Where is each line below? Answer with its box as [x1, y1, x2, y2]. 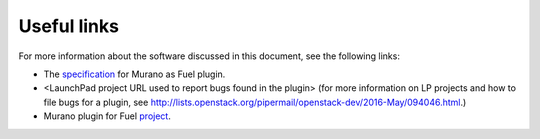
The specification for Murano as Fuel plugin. [43, 68, 226, 80]
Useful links [18, 15, 120, 37]
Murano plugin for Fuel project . [43, 110, 172, 122]
